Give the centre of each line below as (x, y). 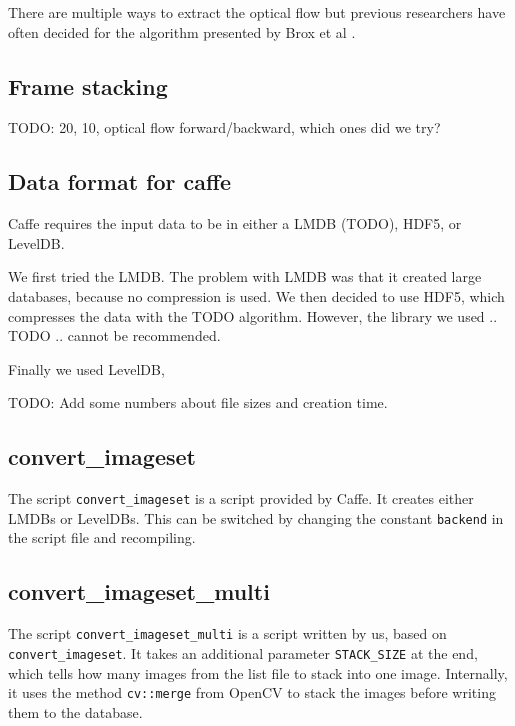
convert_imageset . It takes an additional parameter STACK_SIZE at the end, (243, 652)
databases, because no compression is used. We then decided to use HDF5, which (256, 295)
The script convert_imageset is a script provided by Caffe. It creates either (241, 498)
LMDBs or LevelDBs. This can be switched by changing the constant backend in (256, 517)
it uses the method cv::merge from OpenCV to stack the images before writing (252, 692)
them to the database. (75, 711)
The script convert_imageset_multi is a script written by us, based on (227, 633)
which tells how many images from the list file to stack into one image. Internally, (258, 672)
